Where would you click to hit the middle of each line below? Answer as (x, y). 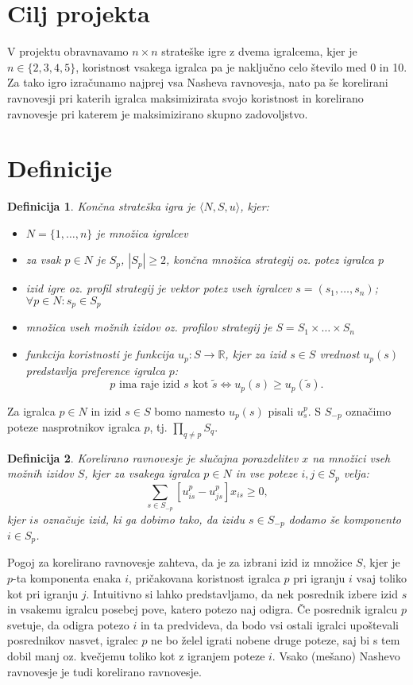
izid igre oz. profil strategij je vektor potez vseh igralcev (159, 288)
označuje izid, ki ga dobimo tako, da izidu (143, 519)
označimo (369, 410)
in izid (106, 410)
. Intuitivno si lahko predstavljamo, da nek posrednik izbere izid (242, 593)
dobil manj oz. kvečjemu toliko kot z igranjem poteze (136, 656)
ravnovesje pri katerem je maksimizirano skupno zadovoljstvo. (158, 113)
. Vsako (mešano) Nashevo (336, 656)
